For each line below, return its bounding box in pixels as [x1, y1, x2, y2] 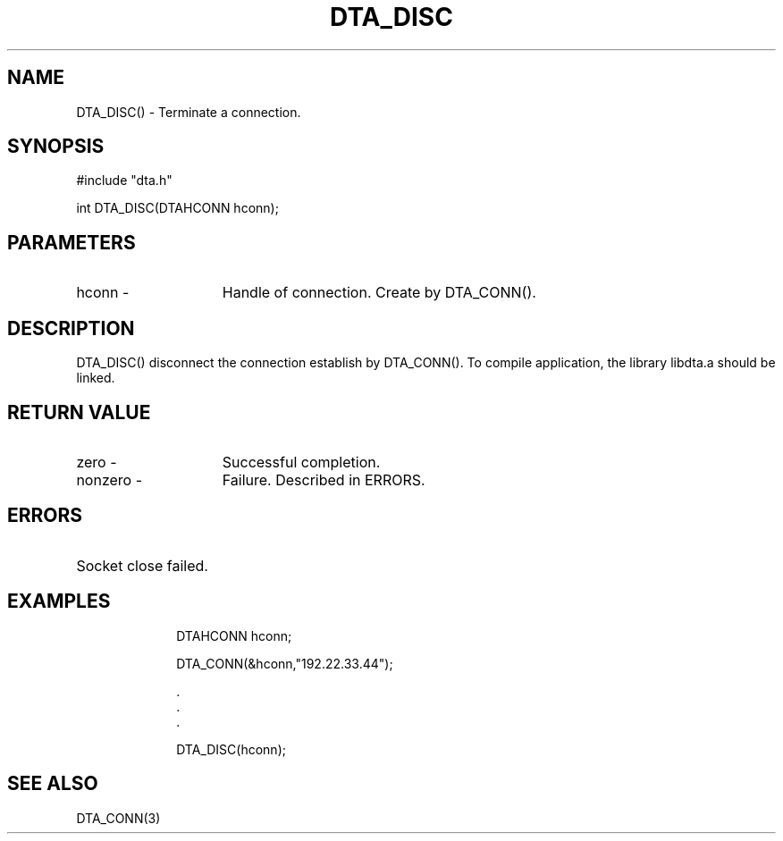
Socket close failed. [76, 556, 208, 575]
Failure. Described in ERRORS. [222, 470, 425, 489]
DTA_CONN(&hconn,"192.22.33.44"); [176, 655, 393, 671]
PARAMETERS [7, 231, 136, 254]
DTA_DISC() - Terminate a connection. [76, 104, 301, 120]
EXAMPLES [7, 590, 111, 613]
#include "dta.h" [76, 172, 173, 189]
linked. [76, 370, 115, 386]
